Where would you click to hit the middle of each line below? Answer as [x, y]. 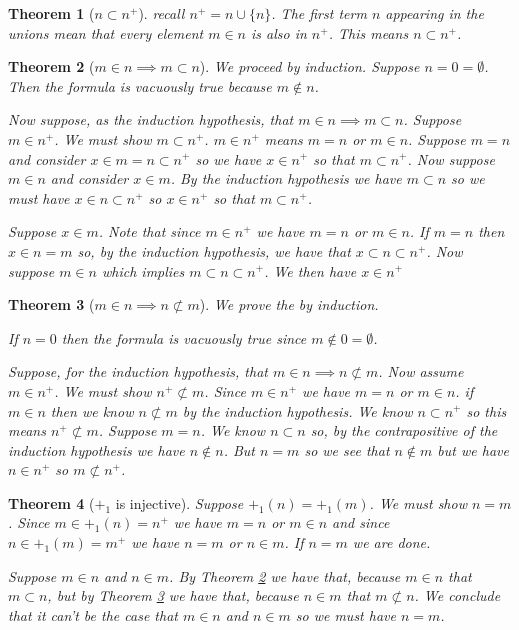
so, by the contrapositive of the [404, 430]
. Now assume [421, 371]
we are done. [391, 542]
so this [486, 410]
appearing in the [434, 13]
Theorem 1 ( [51, 13]
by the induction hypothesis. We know [297, 410]
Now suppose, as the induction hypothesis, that [151, 119]
